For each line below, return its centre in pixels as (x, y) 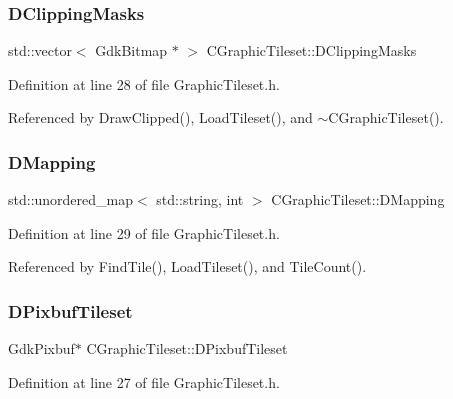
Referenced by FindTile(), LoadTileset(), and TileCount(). (187, 266)
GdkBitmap (131, 50)
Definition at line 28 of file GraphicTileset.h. (144, 83)
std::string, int (200, 199)
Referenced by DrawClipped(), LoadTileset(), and (160, 117)
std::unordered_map (71, 199)
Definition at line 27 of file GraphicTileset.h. (144, 381)
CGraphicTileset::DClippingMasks (311, 50)
